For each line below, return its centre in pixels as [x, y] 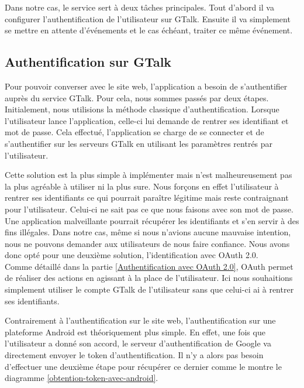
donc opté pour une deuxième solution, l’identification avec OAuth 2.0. [132, 255]
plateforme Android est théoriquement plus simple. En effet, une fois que [135, 332]
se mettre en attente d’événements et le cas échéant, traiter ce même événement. [149, 30]
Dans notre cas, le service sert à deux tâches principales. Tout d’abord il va [139, 7]
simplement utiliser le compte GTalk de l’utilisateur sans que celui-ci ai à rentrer [149, 289]
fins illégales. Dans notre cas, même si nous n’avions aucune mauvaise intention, [148, 232]
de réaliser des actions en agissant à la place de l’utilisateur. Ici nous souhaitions [149, 278]
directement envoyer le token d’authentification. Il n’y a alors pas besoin [134, 355]
